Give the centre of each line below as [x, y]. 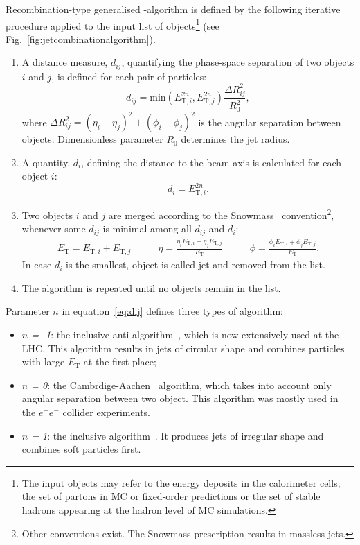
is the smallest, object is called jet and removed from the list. [196, 265]
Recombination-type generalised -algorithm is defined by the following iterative [173, 9]
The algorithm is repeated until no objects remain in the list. [151, 287]
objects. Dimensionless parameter [92, 139]
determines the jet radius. [235, 139]
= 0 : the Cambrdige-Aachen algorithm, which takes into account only [181, 384]
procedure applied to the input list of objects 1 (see [112, 24]
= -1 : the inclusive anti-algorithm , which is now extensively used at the [185, 335]
